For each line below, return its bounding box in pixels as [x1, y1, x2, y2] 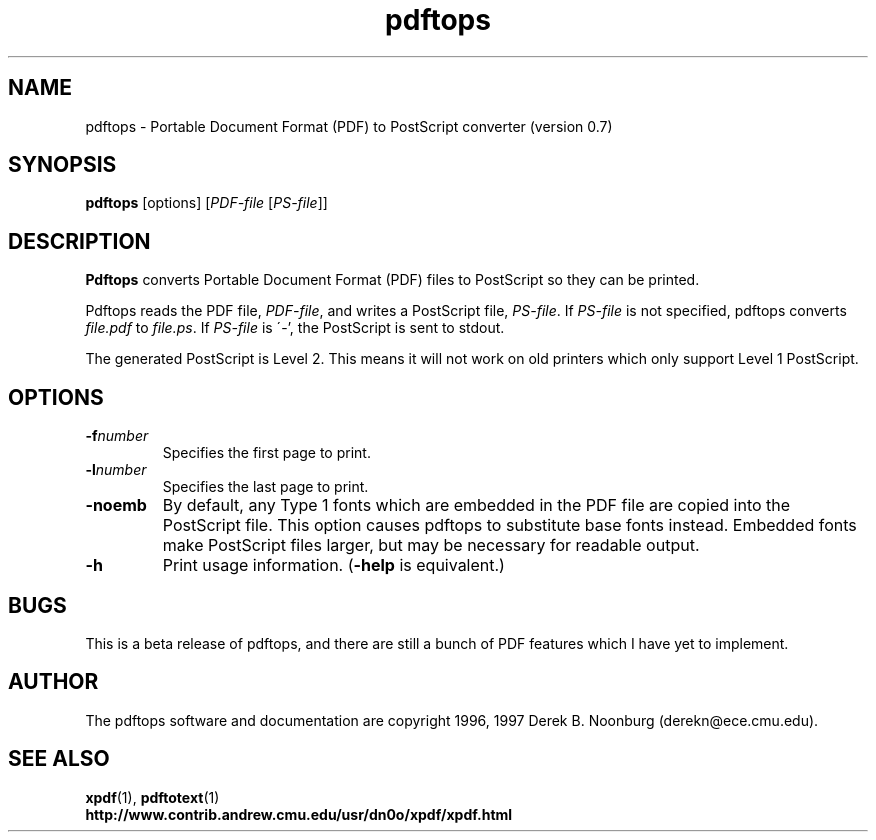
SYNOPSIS [8, 152, 117, 178]
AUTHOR [8, 669, 99, 695]
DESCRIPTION [8, 228, 151, 254]
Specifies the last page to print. [162, 478, 369, 496]
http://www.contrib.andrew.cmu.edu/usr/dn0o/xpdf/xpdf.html [85, 805, 513, 823]
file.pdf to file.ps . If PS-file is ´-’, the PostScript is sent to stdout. [85, 319, 505, 337]
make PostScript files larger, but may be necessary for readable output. [162, 535, 700, 556]
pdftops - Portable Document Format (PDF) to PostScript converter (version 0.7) [85, 117, 613, 135]
